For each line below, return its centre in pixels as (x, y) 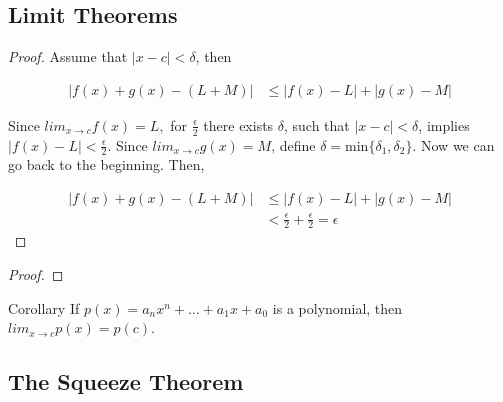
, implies (444, 124)
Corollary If (44, 307)
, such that (317, 124)
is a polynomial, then (337, 307)
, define (293, 144)
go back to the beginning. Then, (106, 164)
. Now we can (453, 144)
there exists (238, 124)
